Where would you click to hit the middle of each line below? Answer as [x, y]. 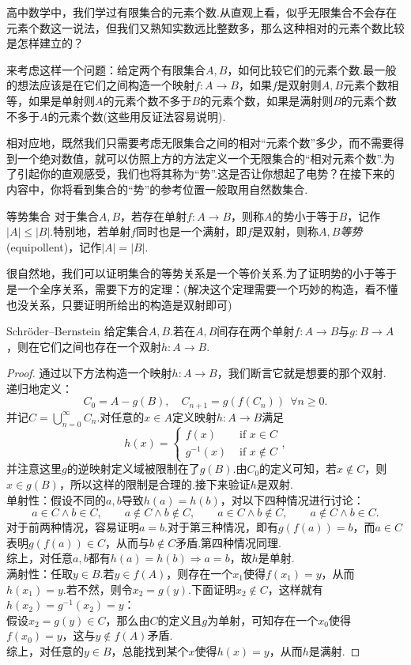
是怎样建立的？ [45, 43]
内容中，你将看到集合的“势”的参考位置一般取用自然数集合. [157, 189]
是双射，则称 [286, 231]
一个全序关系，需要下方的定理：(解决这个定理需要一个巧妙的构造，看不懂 [207, 288]
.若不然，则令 [98, 589]
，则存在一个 [200, 573]
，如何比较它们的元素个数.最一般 [312, 69]
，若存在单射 [154, 215]
